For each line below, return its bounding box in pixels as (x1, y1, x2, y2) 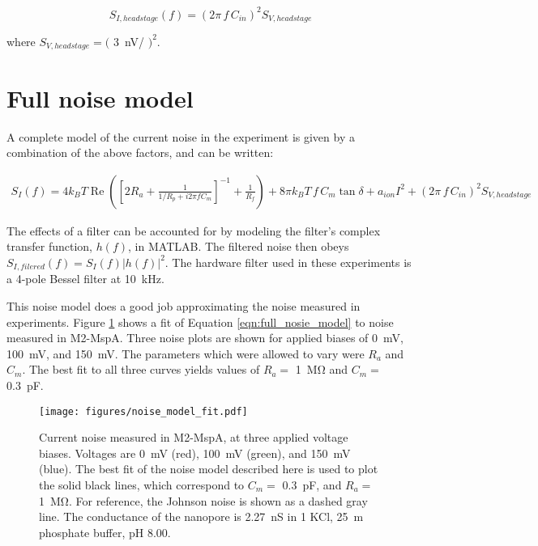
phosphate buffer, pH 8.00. (39, 523, 171, 540)
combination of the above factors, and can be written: (6, 144, 274, 161)
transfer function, (6, 238, 92, 255)
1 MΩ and (295, 361, 348, 378)
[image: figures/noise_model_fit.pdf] (39, 405, 248, 417)
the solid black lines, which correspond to (39, 476, 245, 493)
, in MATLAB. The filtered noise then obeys (128, 238, 349, 255)
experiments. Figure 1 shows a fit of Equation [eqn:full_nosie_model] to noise (6, 313, 394, 330)
